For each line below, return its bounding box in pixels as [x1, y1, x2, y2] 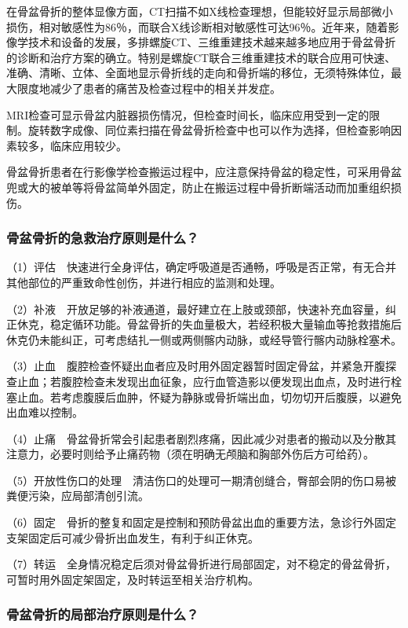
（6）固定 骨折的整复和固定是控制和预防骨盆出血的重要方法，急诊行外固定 [6, 514, 396, 531]
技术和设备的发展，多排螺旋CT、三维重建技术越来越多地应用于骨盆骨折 [27, 34, 396, 50]
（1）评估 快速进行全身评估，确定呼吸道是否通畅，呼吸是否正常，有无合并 [6, 259, 396, 275]
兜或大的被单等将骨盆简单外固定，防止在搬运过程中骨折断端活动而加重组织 [6, 178, 391, 195]
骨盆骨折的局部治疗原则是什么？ [6, 604, 199, 624]
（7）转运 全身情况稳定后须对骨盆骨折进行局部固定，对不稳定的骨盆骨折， [6, 556, 396, 572]
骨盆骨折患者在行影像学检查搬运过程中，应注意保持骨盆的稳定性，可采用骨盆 [6, 163, 402, 180]
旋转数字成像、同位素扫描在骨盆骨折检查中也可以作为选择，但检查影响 [27, 122, 391, 138]
